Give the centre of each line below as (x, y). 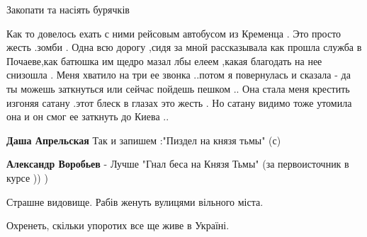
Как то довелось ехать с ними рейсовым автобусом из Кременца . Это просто (174, 33)
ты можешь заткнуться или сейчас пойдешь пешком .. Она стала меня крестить (178, 88)
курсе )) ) (27, 177)
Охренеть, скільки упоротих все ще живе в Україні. (118, 225)
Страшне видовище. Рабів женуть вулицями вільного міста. (135, 201)
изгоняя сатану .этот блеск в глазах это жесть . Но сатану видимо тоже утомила (179, 102)
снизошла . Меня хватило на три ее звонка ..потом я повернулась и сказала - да (179, 75)
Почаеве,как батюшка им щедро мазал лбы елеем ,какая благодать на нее (164, 60)
